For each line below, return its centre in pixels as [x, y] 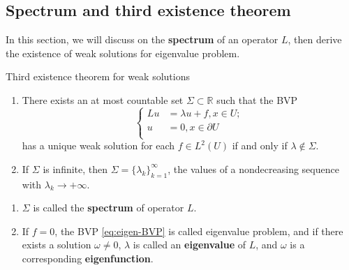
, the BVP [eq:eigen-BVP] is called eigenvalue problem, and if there [199, 231]
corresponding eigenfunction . [88, 258]
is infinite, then [75, 168]
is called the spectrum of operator [109, 208]
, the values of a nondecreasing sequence [253, 168]
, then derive [315, 39]
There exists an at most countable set [103, 99]
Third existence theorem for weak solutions [98, 76]
